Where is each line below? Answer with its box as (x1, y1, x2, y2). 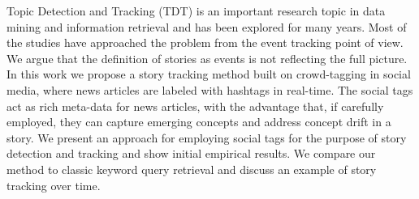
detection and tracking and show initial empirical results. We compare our (6, 145, 376, 162)
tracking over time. (6, 176, 101, 193)
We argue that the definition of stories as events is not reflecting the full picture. (6, 49, 408, 66)
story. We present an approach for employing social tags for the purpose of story (6, 129, 407, 146)
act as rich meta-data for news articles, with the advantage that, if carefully (6, 97, 384, 114)
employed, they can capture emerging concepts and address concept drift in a (6, 113, 391, 130)
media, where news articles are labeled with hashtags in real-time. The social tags (6, 81, 413, 98)
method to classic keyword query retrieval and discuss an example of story (6, 160, 377, 177)
